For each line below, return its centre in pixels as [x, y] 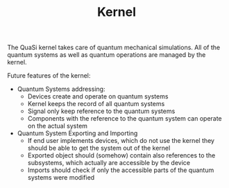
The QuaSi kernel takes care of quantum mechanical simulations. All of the [114, 48]
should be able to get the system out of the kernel [99, 148]
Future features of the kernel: [49, 76]
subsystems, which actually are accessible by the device [109, 163]
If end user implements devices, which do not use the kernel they [121, 141]
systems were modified [61, 178]
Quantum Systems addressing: [61, 89]
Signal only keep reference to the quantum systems [101, 111]
